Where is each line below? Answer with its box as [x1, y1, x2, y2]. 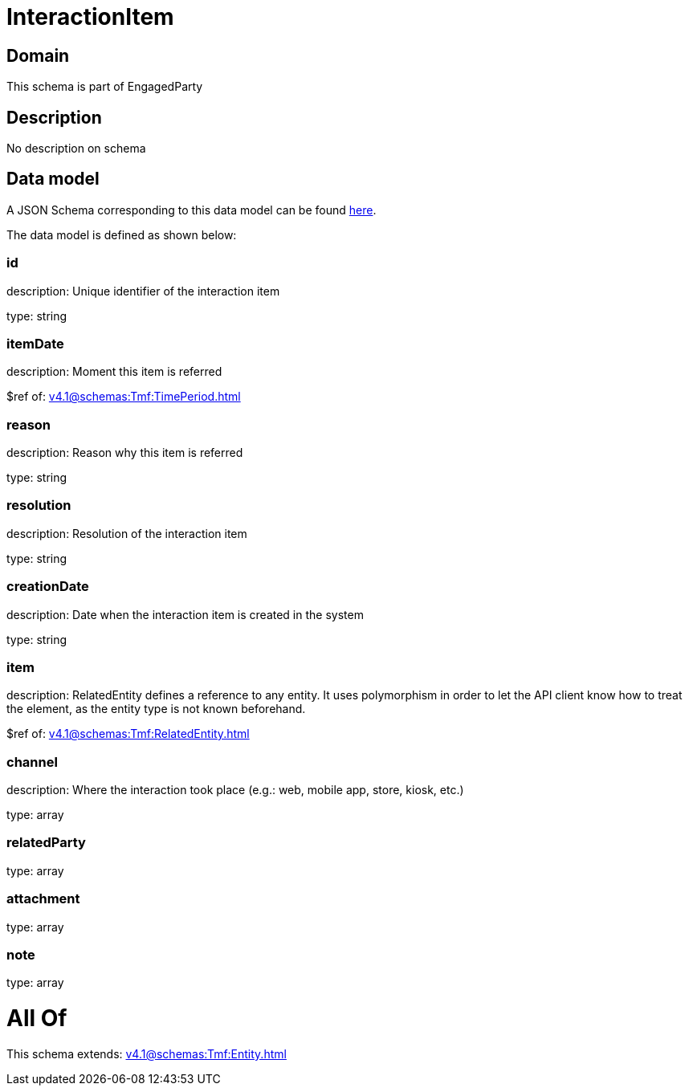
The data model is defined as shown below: [6, 227, 237, 242]
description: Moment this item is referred [6, 365, 222, 379]
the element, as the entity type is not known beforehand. [6, 702, 306, 716]
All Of [6, 1004, 67, 1033]
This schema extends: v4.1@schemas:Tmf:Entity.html [6, 1046, 287, 1061]
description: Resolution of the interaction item [6, 526, 247, 540]
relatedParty [6, 834, 86, 851]
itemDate [6, 335, 64, 352]
